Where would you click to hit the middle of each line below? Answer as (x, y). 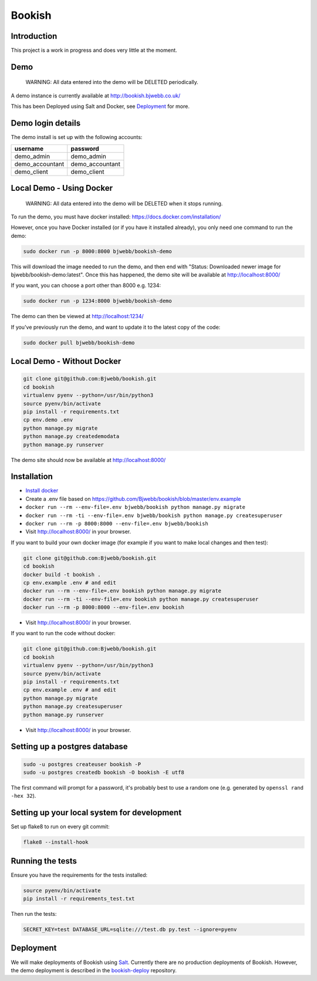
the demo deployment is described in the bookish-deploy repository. (94, 970)
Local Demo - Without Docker (66, 361)
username (29, 149)
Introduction (34, 36)
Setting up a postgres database (70, 746)
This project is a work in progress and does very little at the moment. (94, 50)
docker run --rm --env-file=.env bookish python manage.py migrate (122, 591)
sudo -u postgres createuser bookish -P (82, 764)
